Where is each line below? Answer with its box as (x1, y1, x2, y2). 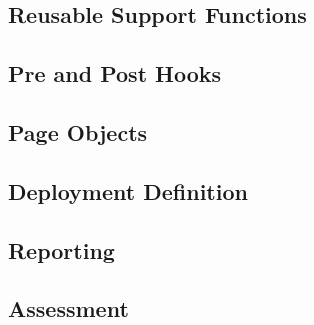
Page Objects (8, 116, 148, 147)
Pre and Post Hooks (8, 58, 222, 89)
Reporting (8, 234, 115, 265)
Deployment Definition (8, 175, 248, 206)
